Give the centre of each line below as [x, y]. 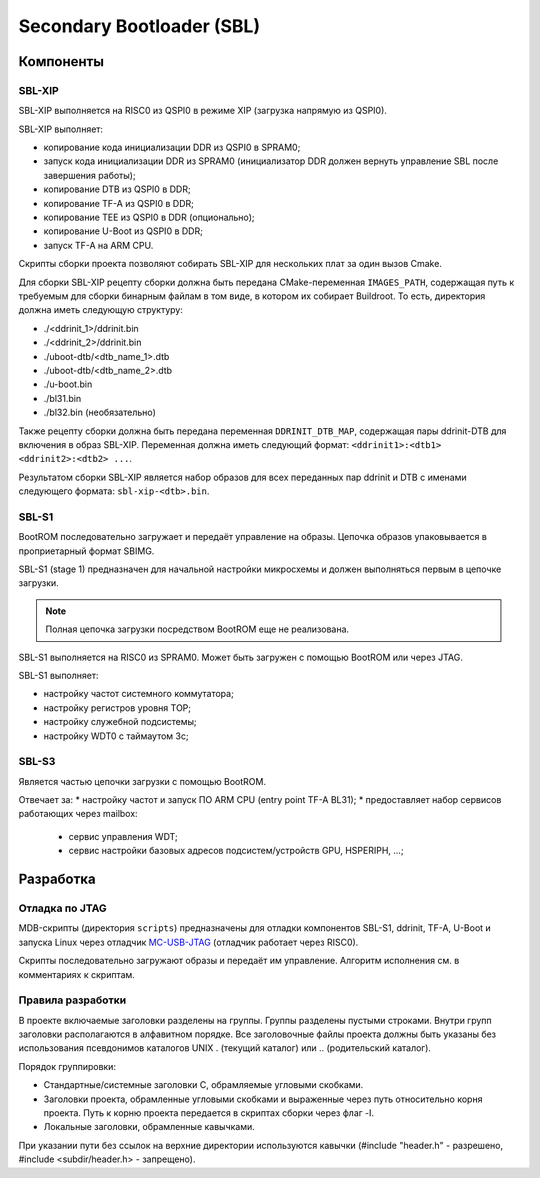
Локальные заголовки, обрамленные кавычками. [149, 1127]
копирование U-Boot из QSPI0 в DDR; [123, 231]
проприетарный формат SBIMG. [86, 551]
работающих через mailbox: [78, 814]
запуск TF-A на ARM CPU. [98, 245]
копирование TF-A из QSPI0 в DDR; [118, 203]
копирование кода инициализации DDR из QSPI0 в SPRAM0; [172, 147]
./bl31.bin [62, 398]
